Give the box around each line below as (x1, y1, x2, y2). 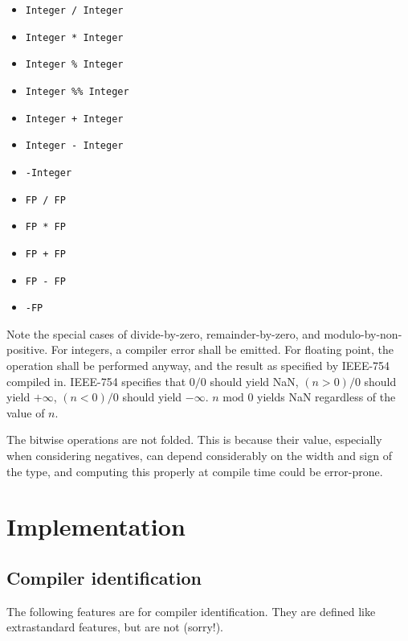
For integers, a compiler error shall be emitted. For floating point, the (51, 341, 394, 358)
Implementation (6, 510, 186, 543)
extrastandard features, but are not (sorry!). (6, 618, 224, 635)
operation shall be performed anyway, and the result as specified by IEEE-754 (6, 357, 390, 374)
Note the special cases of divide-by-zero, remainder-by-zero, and (6, 325, 320, 342)
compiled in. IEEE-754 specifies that (6, 372, 186, 389)
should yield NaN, (210, 372, 299, 389)
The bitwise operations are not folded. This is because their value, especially (6, 431, 382, 448)
